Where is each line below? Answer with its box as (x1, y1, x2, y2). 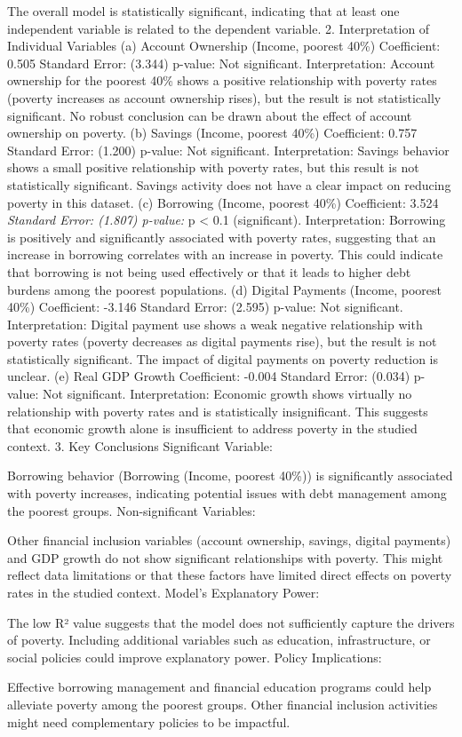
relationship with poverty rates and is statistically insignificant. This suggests (7, 401, 428, 420)
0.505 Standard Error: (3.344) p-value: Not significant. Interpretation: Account (7, 53, 435, 72)
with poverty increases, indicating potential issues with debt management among (7, 484, 447, 503)
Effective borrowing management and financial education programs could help (7, 678, 432, 696)
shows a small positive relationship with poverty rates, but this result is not (7, 158, 419, 177)
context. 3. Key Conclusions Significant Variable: (7, 436, 273, 455)
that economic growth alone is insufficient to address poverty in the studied (7, 419, 418, 438)
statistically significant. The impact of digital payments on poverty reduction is (7, 349, 439, 368)
